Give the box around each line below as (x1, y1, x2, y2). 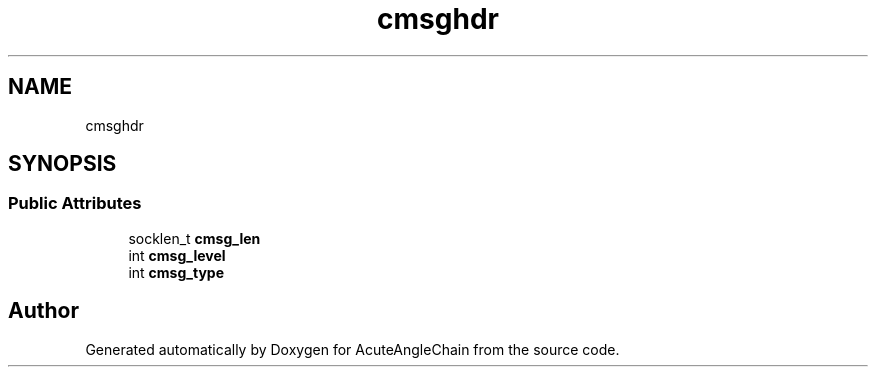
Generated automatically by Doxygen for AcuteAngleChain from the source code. (85, 340, 620, 358)
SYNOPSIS (8, 151, 117, 177)
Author (8, 298, 79, 324)
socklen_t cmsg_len (128, 229, 261, 247)
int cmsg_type (128, 263, 224, 281)
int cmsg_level (128, 246, 226, 264)
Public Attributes (8, 193, 142, 214)
